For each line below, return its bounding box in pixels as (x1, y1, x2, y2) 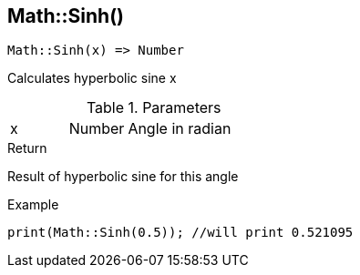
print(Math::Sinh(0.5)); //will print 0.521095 (7, 225, 354, 240)
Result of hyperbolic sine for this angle (7, 168, 239, 185)
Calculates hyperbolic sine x (7, 70, 177, 87)
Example (7, 197, 59, 213)
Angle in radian (128, 119, 231, 138)
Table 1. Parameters (86, 98, 221, 117)
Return (7, 140, 47, 157)
